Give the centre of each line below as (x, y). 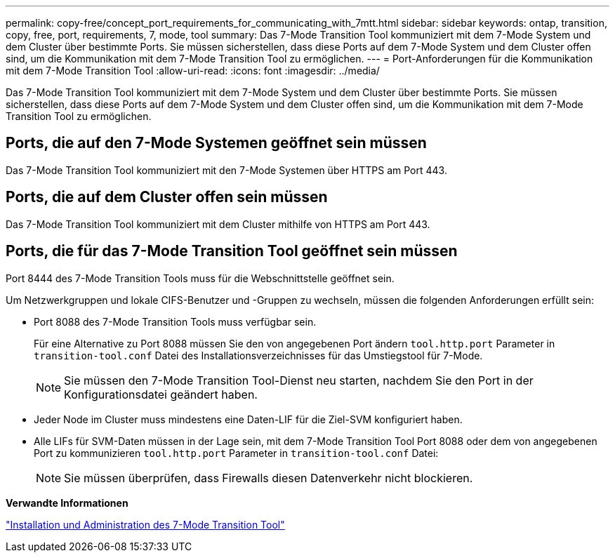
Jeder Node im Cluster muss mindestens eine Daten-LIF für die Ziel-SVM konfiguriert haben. (248, 419)
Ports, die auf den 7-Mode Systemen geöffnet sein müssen (216, 143)
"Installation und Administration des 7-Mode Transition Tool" (145, 524)
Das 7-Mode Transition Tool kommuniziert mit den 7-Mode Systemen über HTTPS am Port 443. (226, 170)
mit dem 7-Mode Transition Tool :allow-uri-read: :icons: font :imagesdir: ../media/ (193, 71)
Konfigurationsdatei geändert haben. (161, 394)
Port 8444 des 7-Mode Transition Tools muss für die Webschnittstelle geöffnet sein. (200, 278)
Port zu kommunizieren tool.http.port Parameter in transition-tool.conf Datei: (236, 453)
